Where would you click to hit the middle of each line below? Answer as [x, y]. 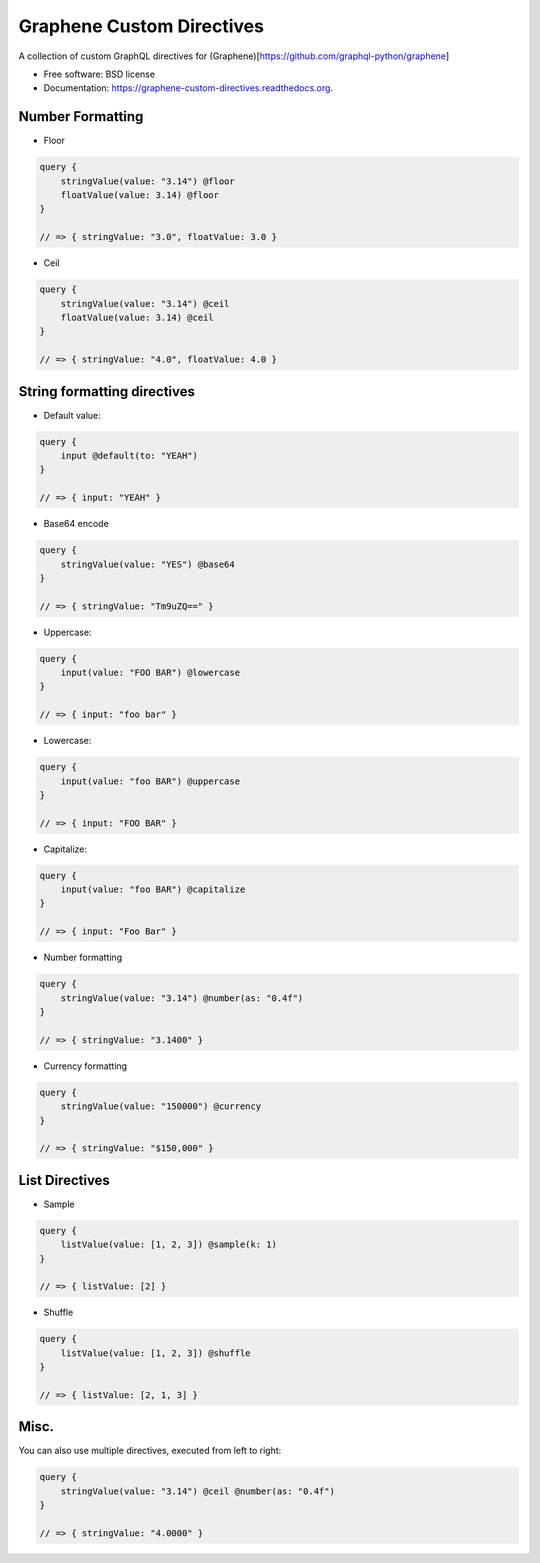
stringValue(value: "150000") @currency [161, 1106]
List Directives [64, 1180]
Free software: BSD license [99, 74]
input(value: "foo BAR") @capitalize [153, 889]
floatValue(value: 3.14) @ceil [137, 317]
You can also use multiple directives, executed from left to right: [150, 1451]
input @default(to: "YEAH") [129, 455]
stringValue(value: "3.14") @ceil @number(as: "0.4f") [197, 1491]
